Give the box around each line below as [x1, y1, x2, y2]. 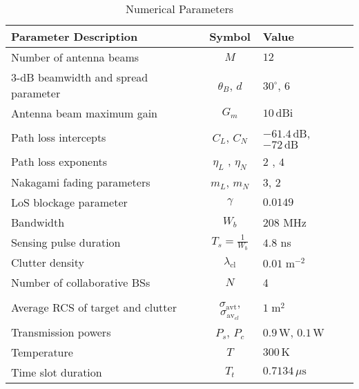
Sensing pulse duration [11, 234, 121, 251]
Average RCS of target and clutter [11, 299, 177, 316]
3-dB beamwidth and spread [11, 69, 148, 85]
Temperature [11, 343, 73, 360]
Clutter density [11, 254, 84, 271]
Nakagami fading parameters [11, 174, 151, 191]
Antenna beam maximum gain [11, 105, 158, 121]
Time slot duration [11, 363, 102, 380]
